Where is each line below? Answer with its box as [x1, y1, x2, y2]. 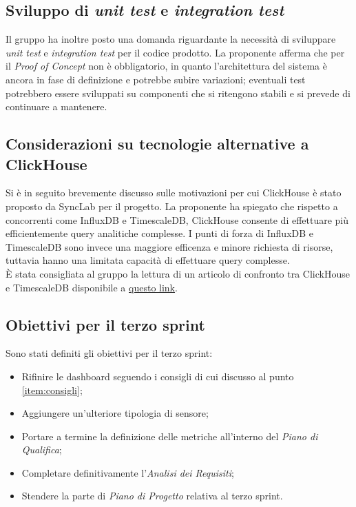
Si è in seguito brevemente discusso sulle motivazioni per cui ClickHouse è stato [6, 185, 342, 200]
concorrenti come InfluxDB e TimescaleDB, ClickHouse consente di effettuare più [6, 212, 349, 227]
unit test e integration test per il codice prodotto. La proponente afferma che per [6, 45, 345, 59]
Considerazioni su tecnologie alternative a [6, 133, 309, 154]
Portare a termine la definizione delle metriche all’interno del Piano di [21, 428, 318, 443]
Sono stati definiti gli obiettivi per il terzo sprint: [6, 346, 213, 360]
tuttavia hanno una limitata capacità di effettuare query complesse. [6, 253, 290, 267]
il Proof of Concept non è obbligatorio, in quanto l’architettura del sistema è [6, 59, 327, 73]
